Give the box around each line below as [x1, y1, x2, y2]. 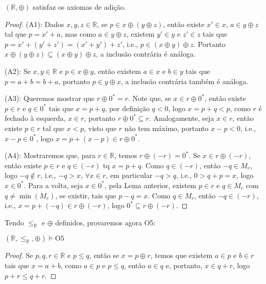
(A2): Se [5, 65, 31, 76]
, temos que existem [150, 250, 213, 261]
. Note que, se [128, 93, 171, 104]
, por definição [105, 102, 150, 113]
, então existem [93, 65, 141, 76]
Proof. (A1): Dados [5, 18, 64, 29]
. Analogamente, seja [149, 113, 214, 123]
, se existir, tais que [55, 190, 116, 200]
